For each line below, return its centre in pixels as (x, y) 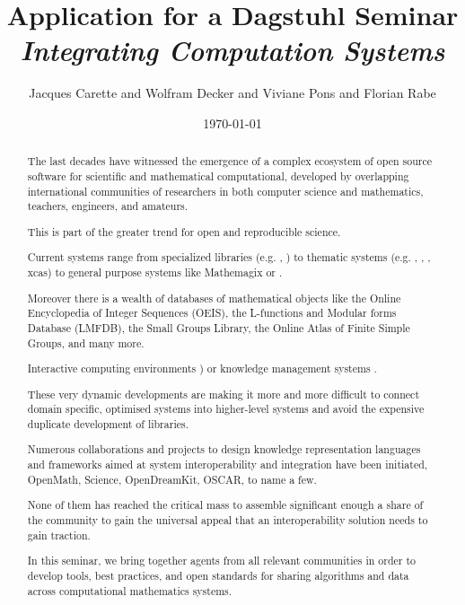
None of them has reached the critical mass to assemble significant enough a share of (225, 505)
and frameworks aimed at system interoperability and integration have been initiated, (228, 465)
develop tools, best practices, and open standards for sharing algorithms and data (218, 575)
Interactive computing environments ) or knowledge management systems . (202, 368)
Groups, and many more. (86, 342)
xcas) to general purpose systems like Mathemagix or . (155, 272)
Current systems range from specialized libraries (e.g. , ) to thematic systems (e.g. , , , (229, 257)
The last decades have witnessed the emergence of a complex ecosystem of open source (230, 161)
